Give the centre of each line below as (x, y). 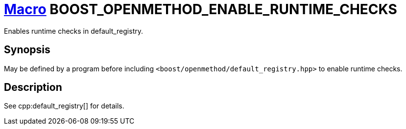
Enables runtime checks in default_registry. (73, 31)
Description (33, 87)
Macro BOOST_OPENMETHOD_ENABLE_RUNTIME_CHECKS (201, 9)
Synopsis (27, 50)
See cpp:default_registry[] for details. (64, 106)
